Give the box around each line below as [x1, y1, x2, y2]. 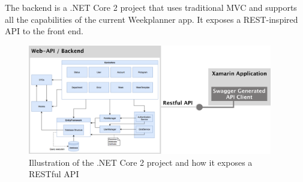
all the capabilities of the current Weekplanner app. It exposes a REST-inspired [5, 13, 298, 25]
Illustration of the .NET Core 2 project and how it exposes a [29, 156, 253, 168]
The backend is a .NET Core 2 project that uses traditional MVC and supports [5, 1, 297, 13]
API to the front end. [5, 25, 83, 37]
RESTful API [29, 168, 79, 180]
